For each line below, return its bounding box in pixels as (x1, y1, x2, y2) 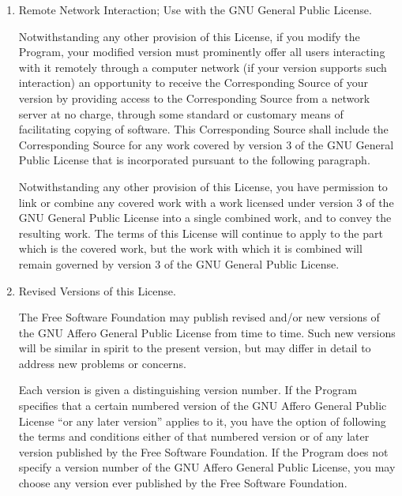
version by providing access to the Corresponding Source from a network (18, 89, 370, 106)
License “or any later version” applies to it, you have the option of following (18, 412, 386, 429)
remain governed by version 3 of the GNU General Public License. (18, 255, 340, 272)
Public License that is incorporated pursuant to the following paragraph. (18, 152, 370, 168)
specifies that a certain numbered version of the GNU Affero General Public (18, 397, 387, 414)
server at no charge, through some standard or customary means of (18, 105, 344, 122)
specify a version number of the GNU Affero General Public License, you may (18, 459, 396, 475)
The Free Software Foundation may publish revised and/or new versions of (18, 309, 380, 325)
